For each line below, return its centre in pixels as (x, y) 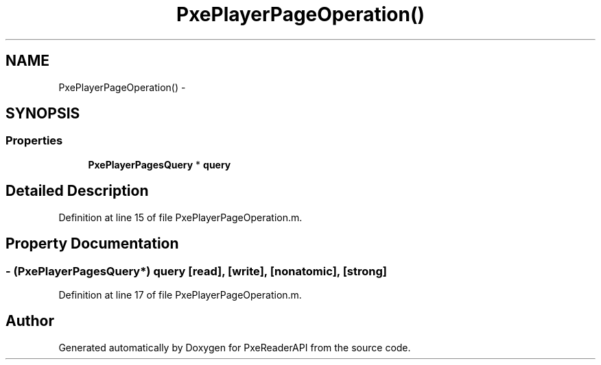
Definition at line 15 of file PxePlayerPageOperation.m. (180, 217)
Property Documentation (92, 244)
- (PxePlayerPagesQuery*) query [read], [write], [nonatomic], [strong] (196, 271)
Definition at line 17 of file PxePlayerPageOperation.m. (180, 294)
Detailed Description (77, 191)
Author (30, 321)
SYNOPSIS (43, 114)
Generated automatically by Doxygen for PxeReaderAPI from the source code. (235, 347)
